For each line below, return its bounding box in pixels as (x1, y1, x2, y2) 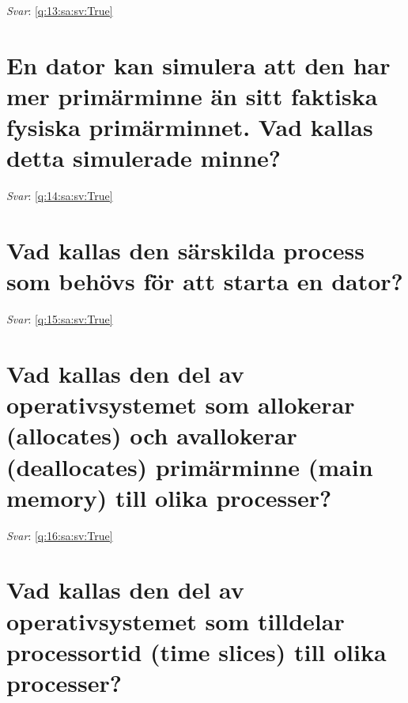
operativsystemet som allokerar (6, 388, 355, 421)
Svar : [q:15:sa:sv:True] (6, 311, 113, 327)
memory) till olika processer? (6, 481, 332, 513)
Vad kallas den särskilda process (6, 234, 365, 266)
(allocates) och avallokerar (6, 419, 297, 452)
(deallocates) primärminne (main (6, 450, 373, 482)
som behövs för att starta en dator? (6, 265, 403, 297)
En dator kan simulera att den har (6, 48, 391, 81)
